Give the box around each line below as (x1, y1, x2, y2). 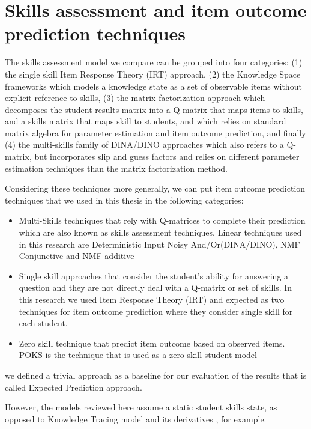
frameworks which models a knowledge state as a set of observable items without (5, 79, 302, 92)
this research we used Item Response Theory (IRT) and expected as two (19, 293, 285, 305)
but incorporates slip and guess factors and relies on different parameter (34, 150, 300, 163)
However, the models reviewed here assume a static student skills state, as (5, 401, 277, 413)
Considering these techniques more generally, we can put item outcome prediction (5, 182, 306, 195)
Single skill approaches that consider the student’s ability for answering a (19, 269, 289, 282)
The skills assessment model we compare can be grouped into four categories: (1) (5, 56, 303, 68)
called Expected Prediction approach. (5, 380, 142, 393)
